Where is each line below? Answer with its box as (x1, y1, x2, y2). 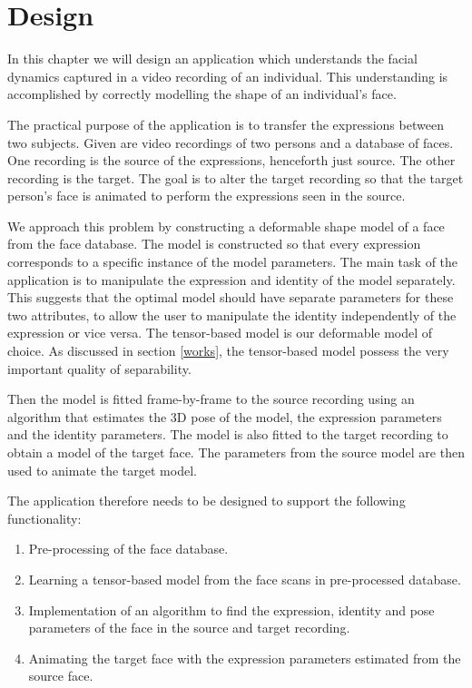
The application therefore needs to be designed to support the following (7, 491, 406, 510)
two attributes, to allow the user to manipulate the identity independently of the (7, 305, 457, 324)
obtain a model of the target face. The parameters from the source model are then (7, 443, 465, 461)
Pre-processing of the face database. (28, 539, 229, 558)
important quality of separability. (7, 359, 192, 378)
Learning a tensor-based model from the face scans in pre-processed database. (28, 569, 461, 588)
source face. (28, 666, 93, 685)
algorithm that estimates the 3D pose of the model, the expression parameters (7, 407, 442, 426)
